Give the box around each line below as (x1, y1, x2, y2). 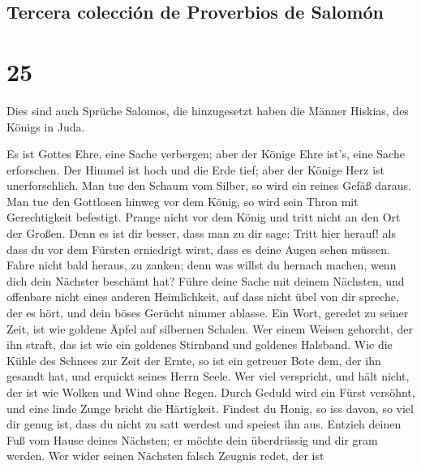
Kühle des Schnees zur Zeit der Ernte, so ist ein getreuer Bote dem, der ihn (6, 351, 381, 368)
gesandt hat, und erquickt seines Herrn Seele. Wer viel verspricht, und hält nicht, (6, 368, 410, 385)
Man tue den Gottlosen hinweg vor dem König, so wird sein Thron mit (6, 192, 359, 209)
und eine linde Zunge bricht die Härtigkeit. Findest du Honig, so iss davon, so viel (6, 399, 414, 416)
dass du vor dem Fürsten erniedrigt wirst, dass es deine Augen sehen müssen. (6, 240, 390, 257)
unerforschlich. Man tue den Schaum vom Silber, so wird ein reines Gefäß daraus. (6, 177, 411, 194)
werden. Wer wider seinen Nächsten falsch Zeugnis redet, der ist (6, 447, 324, 464)
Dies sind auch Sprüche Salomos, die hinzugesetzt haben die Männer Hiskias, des (6, 101, 409, 118)
